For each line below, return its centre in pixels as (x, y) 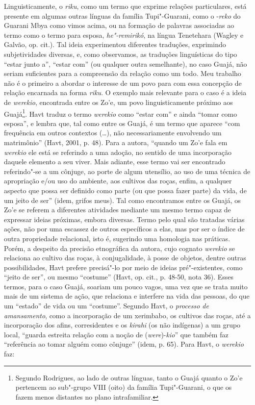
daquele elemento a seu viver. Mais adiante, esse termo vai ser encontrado (115, 162)
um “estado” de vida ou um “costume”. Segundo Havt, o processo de (106, 306)
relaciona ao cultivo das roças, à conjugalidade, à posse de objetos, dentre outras (125, 258)
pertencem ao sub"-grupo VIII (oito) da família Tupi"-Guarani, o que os (124, 387)
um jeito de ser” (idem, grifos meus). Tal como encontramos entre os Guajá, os (122, 200)
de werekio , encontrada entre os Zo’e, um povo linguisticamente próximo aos (118, 102)
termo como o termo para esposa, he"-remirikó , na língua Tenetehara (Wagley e (124, 35)
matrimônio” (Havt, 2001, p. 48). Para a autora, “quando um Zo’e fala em (116, 142)
